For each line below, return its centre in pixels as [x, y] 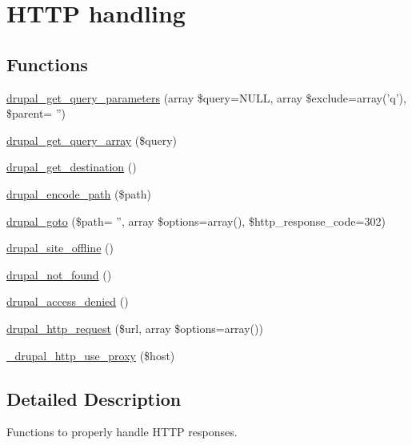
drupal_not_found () [59, 274]
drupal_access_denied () [68, 301]
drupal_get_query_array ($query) [92, 140]
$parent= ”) [36, 113]
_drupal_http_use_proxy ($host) [91, 355]
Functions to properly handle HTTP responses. [122, 432]
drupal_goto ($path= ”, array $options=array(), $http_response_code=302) [196, 220]
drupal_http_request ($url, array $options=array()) [135, 328]
